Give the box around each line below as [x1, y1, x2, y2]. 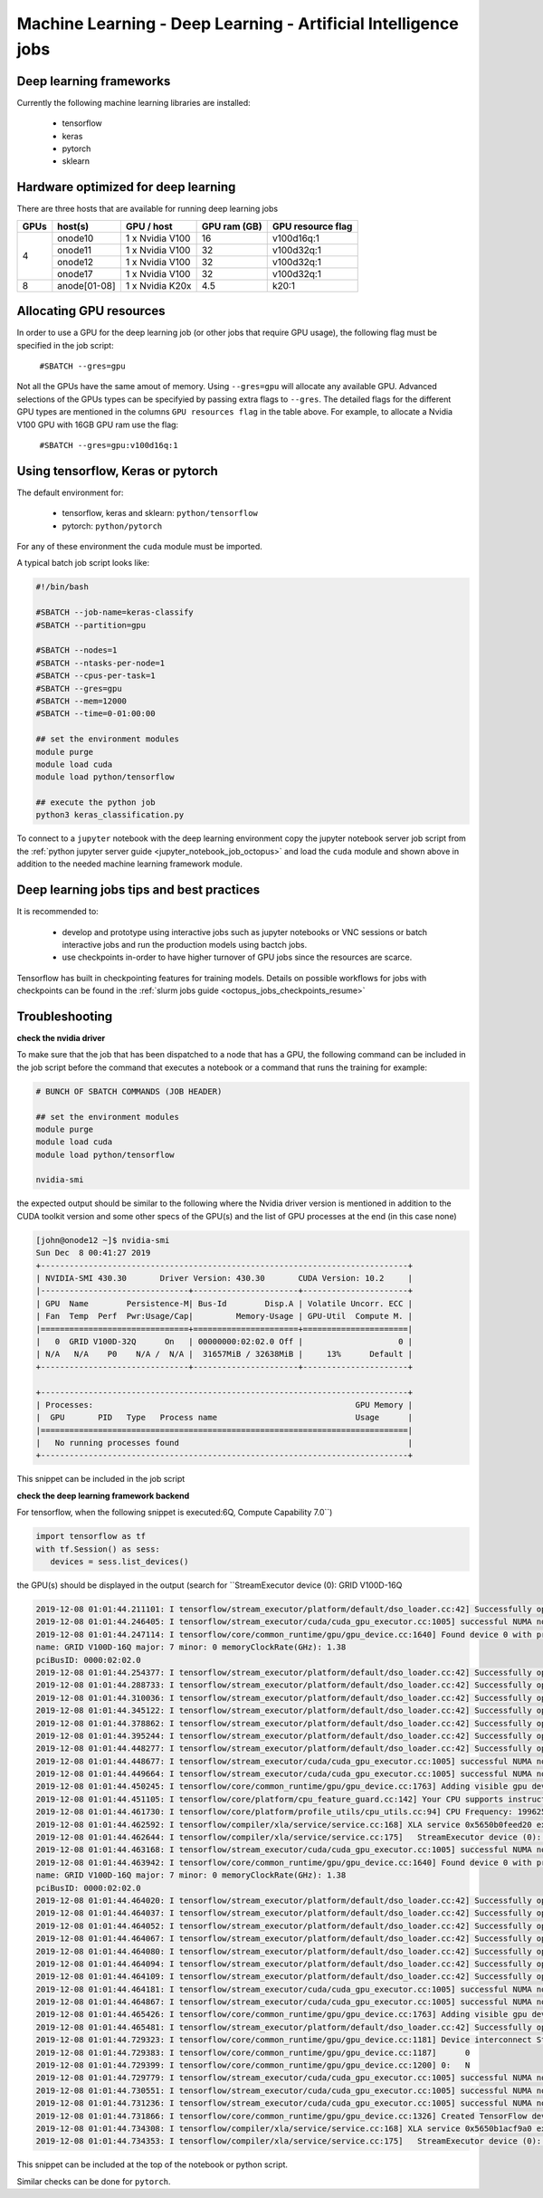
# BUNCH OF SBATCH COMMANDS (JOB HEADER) [35, 1086, 223, 1096]
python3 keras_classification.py [35, 810, 185, 820]
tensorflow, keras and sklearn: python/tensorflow [62, 508, 258, 519]
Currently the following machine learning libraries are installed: [16, 97, 251, 108]
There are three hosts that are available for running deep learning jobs [16, 204, 279, 215]
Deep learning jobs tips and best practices [16, 883, 261, 898]
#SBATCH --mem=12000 [35, 695, 127, 706]
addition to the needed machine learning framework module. [16, 858, 243, 869]
